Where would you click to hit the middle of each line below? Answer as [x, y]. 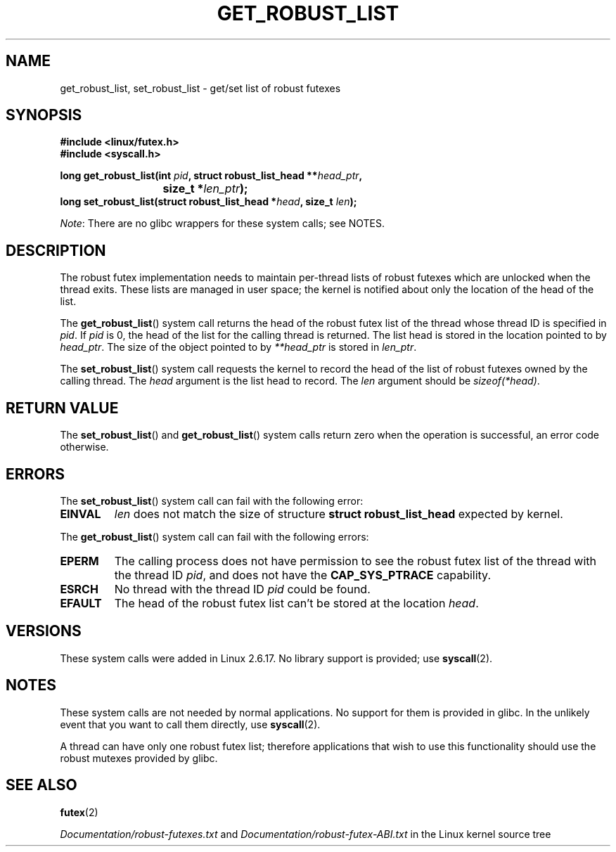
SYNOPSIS [44, 115]
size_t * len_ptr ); [205, 189]
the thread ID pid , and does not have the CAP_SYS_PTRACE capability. [303, 575]
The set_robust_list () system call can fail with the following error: [212, 501]
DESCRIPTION [56, 250]
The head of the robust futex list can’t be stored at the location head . [296, 603]
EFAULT [81, 603]
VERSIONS [44, 631]
